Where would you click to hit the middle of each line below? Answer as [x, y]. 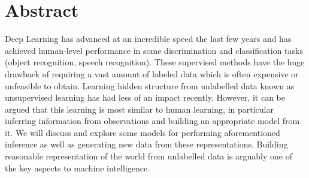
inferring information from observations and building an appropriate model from [152, 121]
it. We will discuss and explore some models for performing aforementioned [143, 132]
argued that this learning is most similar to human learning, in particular [139, 109]
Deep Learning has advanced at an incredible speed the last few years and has [148, 39]
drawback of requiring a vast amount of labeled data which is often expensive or [152, 73]
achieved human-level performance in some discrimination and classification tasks [154, 50]
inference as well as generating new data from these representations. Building [146, 144]
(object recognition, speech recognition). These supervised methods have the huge [155, 62]
